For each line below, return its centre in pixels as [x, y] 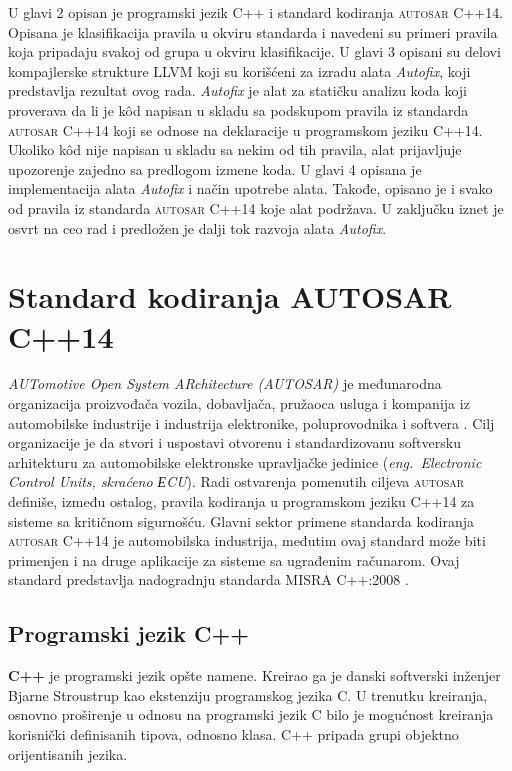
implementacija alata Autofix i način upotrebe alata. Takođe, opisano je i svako [250, 188]
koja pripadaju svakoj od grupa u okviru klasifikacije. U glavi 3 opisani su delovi [254, 51]
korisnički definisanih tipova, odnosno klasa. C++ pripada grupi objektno [233, 733]
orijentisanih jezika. [68, 753]
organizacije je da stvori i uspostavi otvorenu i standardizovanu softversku [234, 442]
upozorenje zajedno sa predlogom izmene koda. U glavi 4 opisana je [215, 168]
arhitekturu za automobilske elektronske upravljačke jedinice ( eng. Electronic [245, 461]
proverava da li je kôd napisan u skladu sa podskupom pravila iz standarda [238, 109]
